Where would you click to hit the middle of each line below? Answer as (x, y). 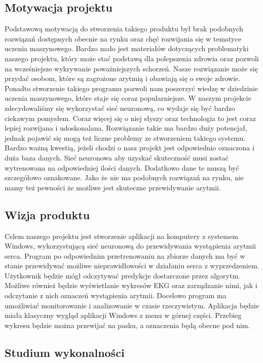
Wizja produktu (47, 214)
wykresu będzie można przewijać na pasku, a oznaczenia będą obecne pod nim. (127, 325)
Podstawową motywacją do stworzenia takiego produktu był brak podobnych (124, 29)
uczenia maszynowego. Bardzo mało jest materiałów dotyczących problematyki (127, 48)
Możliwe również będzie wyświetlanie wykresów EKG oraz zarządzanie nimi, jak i (131, 285)
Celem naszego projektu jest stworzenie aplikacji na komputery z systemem (121, 236)
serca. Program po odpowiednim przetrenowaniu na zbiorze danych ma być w (125, 255)
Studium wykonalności (65, 352)
